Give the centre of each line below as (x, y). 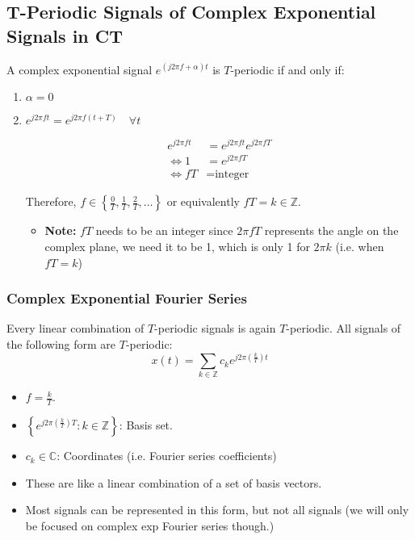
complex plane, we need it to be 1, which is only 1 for (177, 247)
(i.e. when (360, 247)
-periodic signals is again (215, 328)
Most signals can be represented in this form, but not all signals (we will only (217, 510)
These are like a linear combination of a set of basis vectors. (174, 482)
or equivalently (203, 201)
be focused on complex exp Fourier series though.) (150, 526)
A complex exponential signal (80, 69)
